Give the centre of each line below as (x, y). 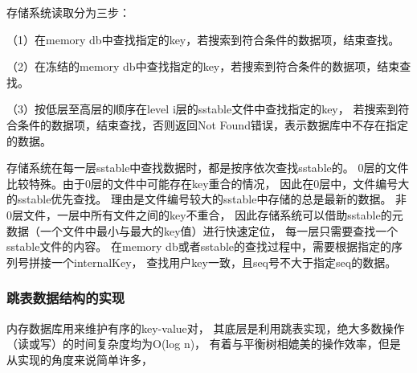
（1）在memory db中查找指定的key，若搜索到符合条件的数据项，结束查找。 (203, 39)
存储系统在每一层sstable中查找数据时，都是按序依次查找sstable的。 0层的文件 (208, 168)
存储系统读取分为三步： (68, 12)
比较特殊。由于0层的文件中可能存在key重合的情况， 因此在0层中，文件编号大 (208, 183)
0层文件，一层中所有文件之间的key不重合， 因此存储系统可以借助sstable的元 (205, 214)
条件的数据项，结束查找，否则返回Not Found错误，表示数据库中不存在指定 (213, 124)
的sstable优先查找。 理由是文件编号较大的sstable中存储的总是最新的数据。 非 (207, 199)
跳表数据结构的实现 (66, 298)
